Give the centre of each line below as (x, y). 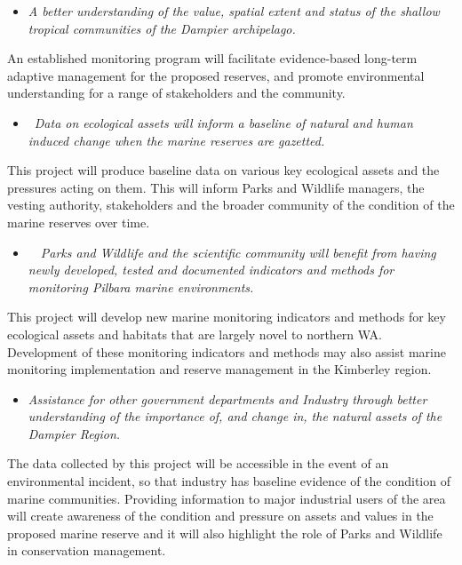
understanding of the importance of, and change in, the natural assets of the (235, 416)
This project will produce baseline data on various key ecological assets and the (223, 170)
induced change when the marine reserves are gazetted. (176, 140)
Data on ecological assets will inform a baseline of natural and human (223, 122)
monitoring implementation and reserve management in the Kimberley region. (219, 369)
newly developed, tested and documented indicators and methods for (211, 270)
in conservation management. (87, 550)
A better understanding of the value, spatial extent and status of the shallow (234, 11)
